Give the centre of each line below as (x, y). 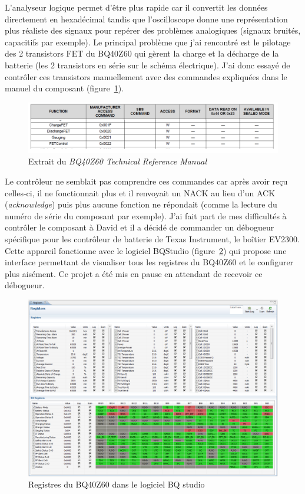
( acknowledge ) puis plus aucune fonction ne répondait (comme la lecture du (141, 204)
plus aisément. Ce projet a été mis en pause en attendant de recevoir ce (134, 273)
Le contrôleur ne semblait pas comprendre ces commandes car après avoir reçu (146, 181)
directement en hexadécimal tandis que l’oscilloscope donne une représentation (146, 19)
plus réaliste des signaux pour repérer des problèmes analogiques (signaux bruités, (153, 30)
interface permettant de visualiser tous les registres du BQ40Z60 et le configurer (149, 262)
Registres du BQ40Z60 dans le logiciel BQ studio (117, 484)
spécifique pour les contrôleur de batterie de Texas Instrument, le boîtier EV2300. (152, 239)
